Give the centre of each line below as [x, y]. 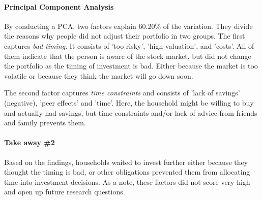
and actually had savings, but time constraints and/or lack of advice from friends [131, 112]
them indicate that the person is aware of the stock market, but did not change [128, 56]
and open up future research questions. [65, 192]
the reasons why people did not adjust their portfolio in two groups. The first [125, 36]
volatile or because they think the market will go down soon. [99, 75]
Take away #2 [30, 142]
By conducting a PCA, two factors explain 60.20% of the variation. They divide [128, 26]
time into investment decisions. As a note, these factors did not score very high [127, 181]
